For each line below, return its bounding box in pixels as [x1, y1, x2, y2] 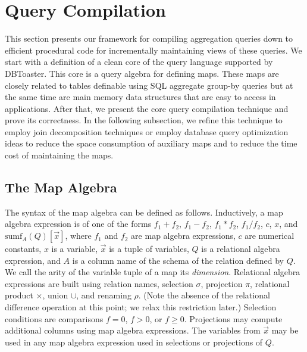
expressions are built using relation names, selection [5, 277, 193, 289]
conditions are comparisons [5, 312, 104, 325]
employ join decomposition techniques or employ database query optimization [5, 125, 289, 138]
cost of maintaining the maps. [5, 149, 114, 161]
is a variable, [51, 242, 98, 255]
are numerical [245, 229, 295, 242]
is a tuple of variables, [109, 242, 189, 255]
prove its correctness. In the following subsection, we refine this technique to [5, 114, 283, 126]
